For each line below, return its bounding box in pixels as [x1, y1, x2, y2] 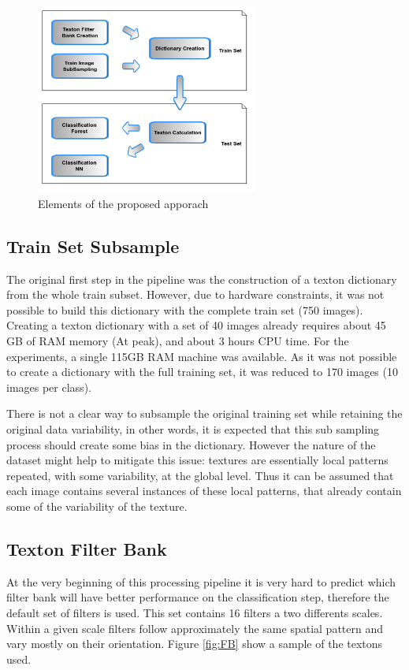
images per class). [6, 378, 91, 395]
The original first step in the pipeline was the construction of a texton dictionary [6, 270, 397, 287]
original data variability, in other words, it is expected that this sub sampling [6, 420, 380, 437]
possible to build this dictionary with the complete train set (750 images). [6, 301, 363, 318]
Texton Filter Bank [6, 536, 167, 560]
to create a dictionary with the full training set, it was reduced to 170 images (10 [6, 363, 398, 380]
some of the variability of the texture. [6, 497, 188, 514]
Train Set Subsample [6, 233, 180, 258]
